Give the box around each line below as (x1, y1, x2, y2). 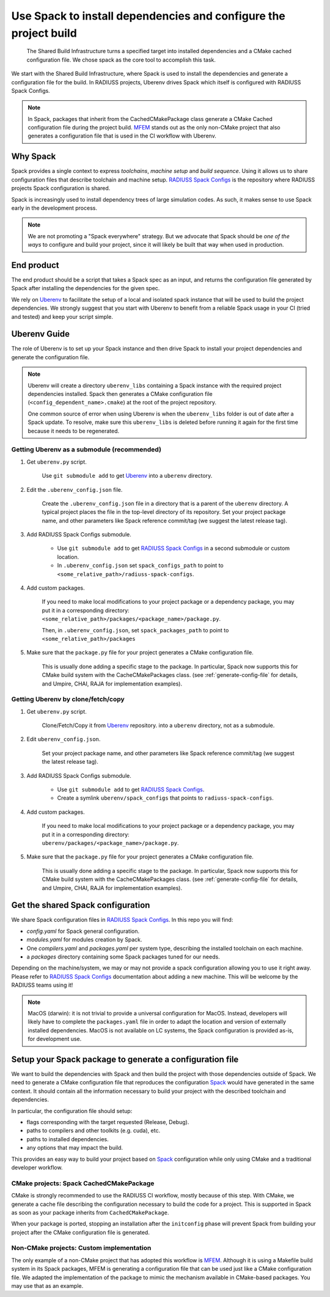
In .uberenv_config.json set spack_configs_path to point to (57, 562, 224, 569)
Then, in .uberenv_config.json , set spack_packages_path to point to (42, 626, 229, 634)
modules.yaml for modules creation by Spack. (26, 936, 143, 943)
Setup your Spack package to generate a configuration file (11, 1054, 239, 1064)
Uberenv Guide (11, 329, 70, 339)
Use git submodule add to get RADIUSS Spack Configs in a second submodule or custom (57, 544, 290, 552)
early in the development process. (11, 204, 98, 211)
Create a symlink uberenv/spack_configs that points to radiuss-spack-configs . (57, 794, 274, 802)
